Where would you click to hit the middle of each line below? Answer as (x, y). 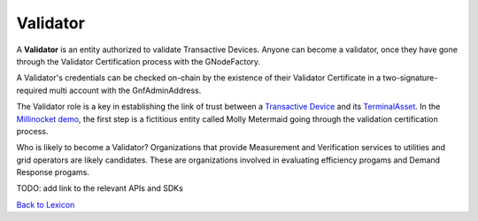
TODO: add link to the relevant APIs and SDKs (100, 188)
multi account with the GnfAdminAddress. (125, 90)
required (32, 90)
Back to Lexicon (46, 204)
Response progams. (53, 172)
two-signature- (410, 78)
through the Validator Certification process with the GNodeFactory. (139, 61)
